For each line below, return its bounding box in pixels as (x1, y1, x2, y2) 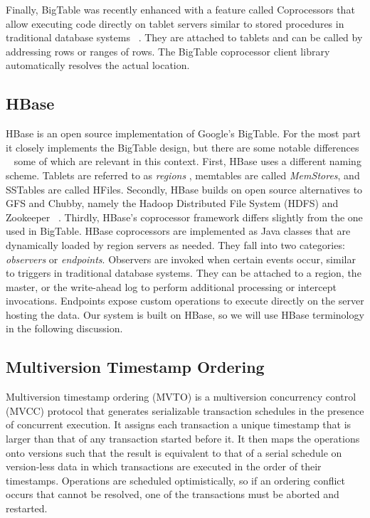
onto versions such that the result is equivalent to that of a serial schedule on (6, 445, 342, 460)
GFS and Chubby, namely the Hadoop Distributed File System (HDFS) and (6, 196, 339, 211)
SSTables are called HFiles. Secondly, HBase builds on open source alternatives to (6, 181, 363, 196)
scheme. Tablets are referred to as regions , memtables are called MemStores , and (6, 167, 360, 182)
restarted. (6, 501, 48, 516)
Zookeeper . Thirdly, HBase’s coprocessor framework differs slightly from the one (6, 209, 363, 224)
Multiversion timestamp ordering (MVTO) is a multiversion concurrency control (6, 389, 356, 404)
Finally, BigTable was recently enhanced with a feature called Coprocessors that (6, 2, 355, 16)
